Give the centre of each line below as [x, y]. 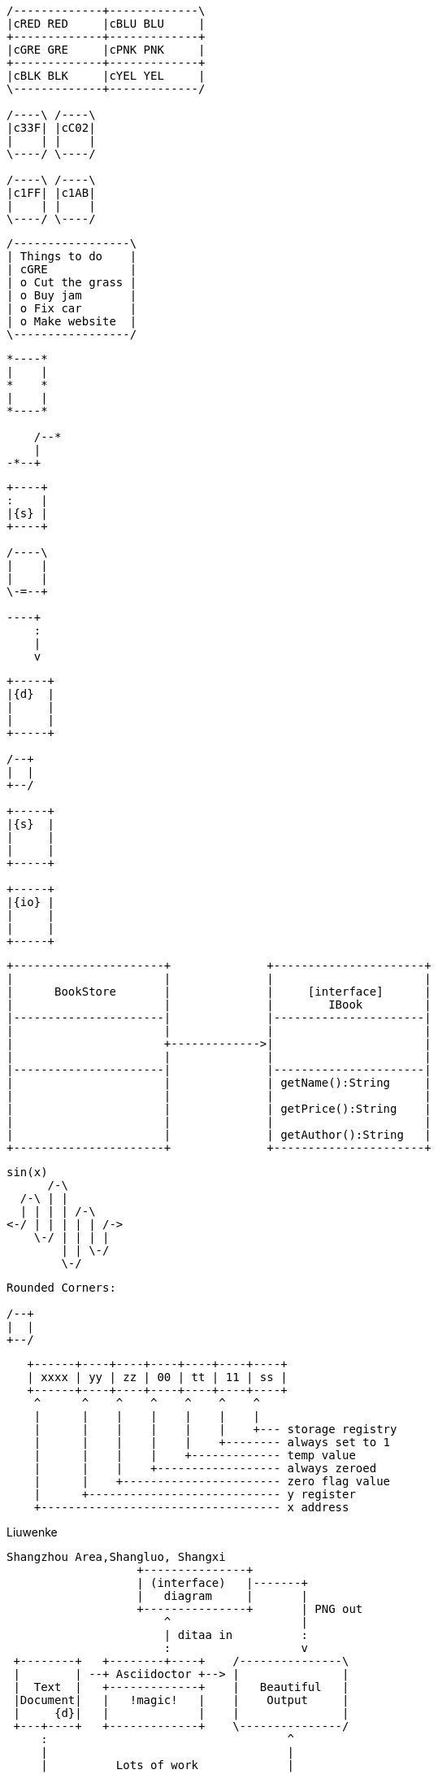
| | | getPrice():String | [219, 1109]
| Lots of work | [168, 1765]
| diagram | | [222, 1596]
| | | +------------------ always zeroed [205, 1468]
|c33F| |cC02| [51, 128]
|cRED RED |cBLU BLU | [106, 24]
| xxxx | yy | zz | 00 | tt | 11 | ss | [157, 1377]
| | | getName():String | [219, 1083]
